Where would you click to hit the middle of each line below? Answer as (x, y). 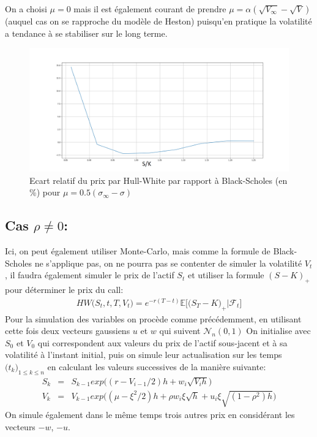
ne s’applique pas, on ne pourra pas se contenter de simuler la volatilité (168, 263)
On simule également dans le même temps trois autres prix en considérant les (150, 415)
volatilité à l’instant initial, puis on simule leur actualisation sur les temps (144, 355)
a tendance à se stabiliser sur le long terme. (86, 33)
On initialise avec (278, 331)
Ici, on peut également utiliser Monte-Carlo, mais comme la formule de (138, 251)
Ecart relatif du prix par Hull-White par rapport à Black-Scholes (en (158, 180)
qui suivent (180, 331)
